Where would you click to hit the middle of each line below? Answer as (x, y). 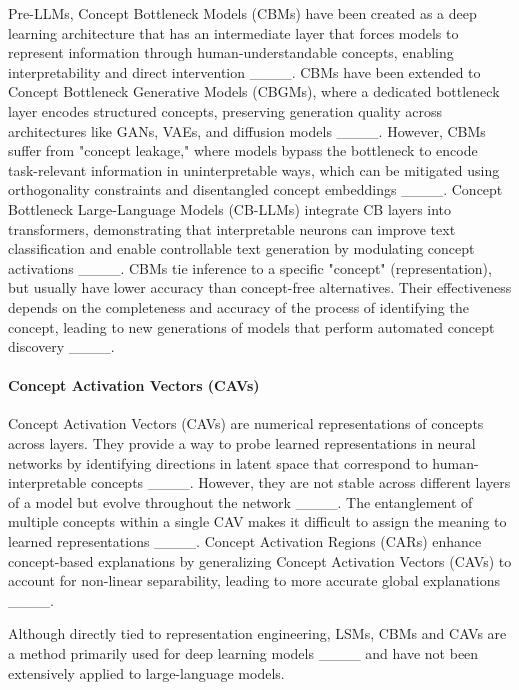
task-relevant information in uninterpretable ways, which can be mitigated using (254, 169)
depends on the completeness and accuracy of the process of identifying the (238, 306)
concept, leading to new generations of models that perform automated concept (251, 326)
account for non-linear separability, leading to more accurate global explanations (254, 580)
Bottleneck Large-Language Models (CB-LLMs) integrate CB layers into (230, 208)
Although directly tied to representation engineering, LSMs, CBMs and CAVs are (257, 633)
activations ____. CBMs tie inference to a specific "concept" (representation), (250, 267)
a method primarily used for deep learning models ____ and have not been (243, 653)
